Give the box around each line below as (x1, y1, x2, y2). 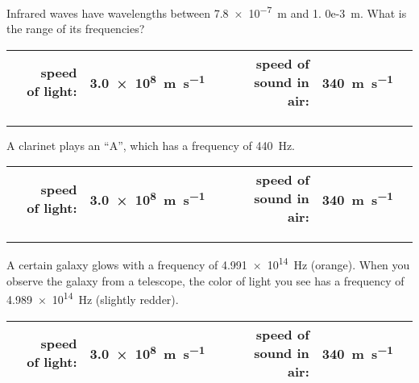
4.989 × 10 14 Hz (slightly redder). (6, 289, 179, 307)
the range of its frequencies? (6, 20, 145, 37)
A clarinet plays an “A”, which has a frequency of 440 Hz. (6, 136, 295, 153)
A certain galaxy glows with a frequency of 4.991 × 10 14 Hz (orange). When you (6, 254, 410, 273)
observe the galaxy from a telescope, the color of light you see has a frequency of (6, 272, 404, 289)
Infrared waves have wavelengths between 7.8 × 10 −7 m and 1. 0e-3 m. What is (6, 2, 407, 21)
